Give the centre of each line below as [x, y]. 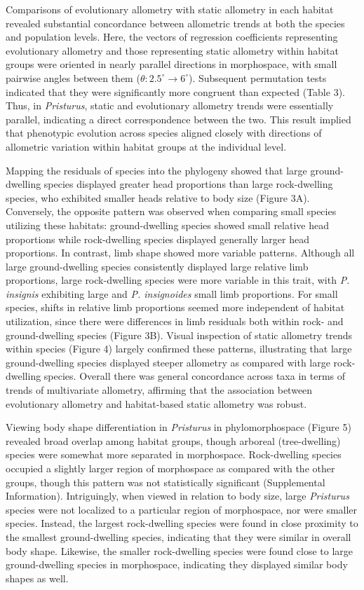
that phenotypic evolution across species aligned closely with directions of [164, 133]
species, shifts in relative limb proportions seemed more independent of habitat [175, 307]
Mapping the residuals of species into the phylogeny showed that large [156, 170]
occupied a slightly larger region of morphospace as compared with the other [170, 468]
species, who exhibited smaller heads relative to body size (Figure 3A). [158, 197]
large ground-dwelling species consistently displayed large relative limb [157, 266]
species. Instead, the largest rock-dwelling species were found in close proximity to [182, 523]
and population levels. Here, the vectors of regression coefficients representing [172, 37]
